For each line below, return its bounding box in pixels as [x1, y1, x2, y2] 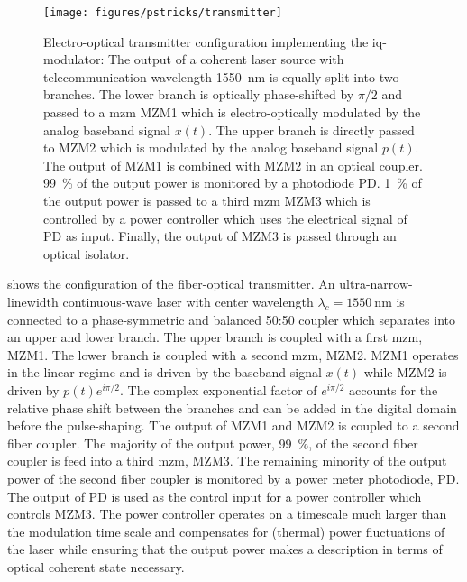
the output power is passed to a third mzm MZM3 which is [43, 191, 371, 209]
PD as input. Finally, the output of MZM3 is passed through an [43, 226, 397, 245]
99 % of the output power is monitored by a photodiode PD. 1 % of [43, 173, 422, 192]
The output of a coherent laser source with [108, 50, 344, 69]
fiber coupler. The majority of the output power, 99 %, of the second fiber [7, 433, 418, 452]
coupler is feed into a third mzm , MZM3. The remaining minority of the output [7, 451, 447, 470]
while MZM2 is [363, 363, 447, 382]
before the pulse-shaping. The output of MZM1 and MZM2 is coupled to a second [7, 416, 460, 435]
